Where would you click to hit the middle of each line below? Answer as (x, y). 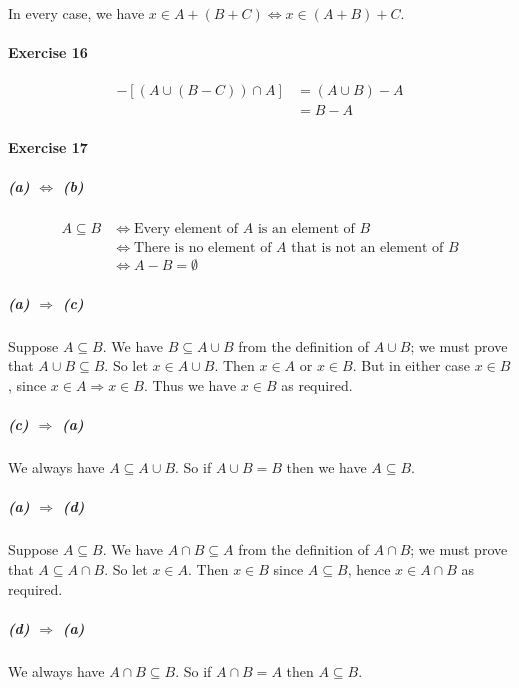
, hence (369, 568)
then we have (326, 467)
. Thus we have (190, 385)
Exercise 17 (48, 147)
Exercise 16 (48, 52)
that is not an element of (367, 248)
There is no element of (203, 248)
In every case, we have (76, 13)
